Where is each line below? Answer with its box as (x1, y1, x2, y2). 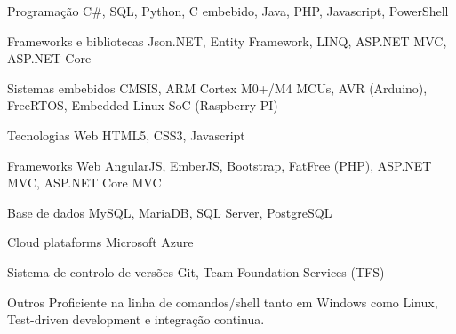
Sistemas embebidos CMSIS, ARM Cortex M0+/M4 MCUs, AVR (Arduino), (7, 78, 428, 97)
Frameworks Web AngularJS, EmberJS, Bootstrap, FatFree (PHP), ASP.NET (7, 155, 432, 174)
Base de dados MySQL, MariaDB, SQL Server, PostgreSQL (7, 203, 332, 221)
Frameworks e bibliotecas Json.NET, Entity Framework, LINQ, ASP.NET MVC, (7, 31, 447, 50)
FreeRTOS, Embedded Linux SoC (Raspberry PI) (7, 96, 278, 115)
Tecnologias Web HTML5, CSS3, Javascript (7, 125, 245, 144)
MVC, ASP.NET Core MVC (7, 173, 162, 192)
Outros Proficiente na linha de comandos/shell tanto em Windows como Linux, (7, 292, 438, 311)
